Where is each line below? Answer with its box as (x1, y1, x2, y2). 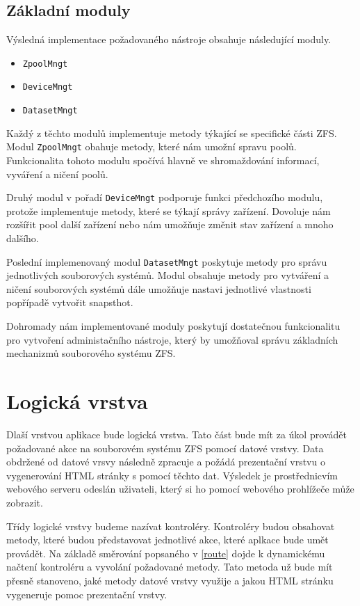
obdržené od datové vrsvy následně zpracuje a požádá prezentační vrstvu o (6, 454, 325, 469)
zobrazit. (6, 495, 43, 509)
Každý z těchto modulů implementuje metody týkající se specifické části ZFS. (6, 125, 337, 140)
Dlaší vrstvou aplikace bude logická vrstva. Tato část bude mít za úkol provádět (6, 426, 347, 441)
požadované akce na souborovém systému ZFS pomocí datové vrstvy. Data (6, 440, 324, 455)
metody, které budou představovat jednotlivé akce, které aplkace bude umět (6, 532, 329, 547)
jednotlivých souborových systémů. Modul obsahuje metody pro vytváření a (6, 268, 329, 282)
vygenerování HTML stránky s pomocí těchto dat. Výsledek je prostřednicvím (6, 468, 338, 482)
